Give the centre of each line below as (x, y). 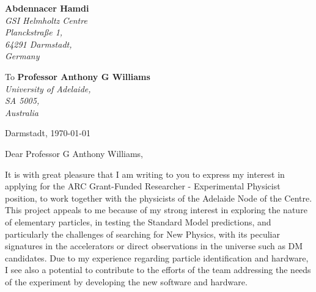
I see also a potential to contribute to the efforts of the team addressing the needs (158, 270)
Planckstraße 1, (34, 32)
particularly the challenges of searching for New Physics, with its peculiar (142, 234)
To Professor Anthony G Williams (78, 76)
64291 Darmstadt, (39, 44)
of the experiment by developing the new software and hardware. (126, 281)
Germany (22, 56)
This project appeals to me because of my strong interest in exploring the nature (156, 210)
